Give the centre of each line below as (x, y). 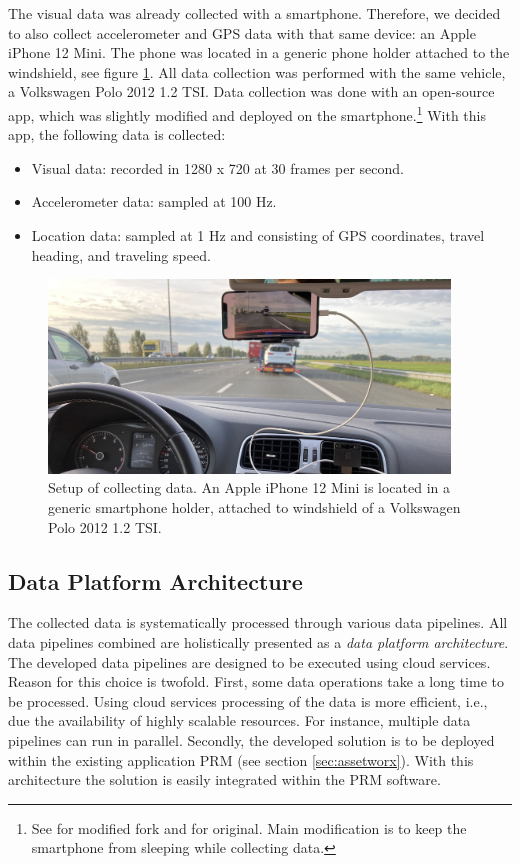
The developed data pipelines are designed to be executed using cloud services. (249, 661)
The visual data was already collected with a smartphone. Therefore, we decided (254, 13)
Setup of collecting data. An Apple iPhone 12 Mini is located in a (249, 487)
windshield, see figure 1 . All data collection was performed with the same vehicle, (257, 71)
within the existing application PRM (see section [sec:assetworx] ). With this (241, 759)
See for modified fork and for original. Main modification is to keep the (249, 827)
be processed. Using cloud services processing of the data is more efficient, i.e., (248, 700)
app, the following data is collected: (117, 134)
